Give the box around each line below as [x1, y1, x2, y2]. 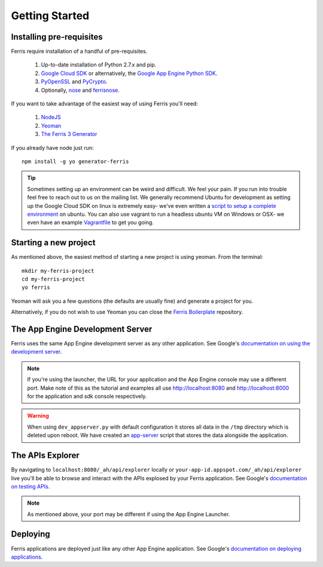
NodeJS [41, 114, 61, 121]
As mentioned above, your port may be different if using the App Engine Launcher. [27, 510, 230, 518]
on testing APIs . [11, 482, 50, 490]
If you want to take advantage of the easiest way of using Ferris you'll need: [11, 100, 199, 107]
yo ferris [22, 284, 50, 291]
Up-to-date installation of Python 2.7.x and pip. [41, 61, 157, 68]
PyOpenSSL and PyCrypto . [41, 78, 108, 85]
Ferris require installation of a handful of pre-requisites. [11, 48, 148, 55]
